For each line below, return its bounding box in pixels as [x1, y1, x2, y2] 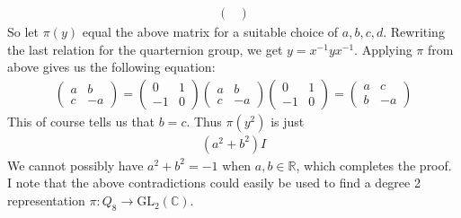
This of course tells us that [7, 111, 155, 130]
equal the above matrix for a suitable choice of [82, 22, 339, 41]
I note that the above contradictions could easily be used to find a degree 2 [7, 173, 421, 192]
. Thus [186, 111, 222, 130]
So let [7, 22, 39, 41]
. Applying [354, 39, 412, 58]
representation [7, 191, 85, 210]
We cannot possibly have [7, 155, 144, 174]
